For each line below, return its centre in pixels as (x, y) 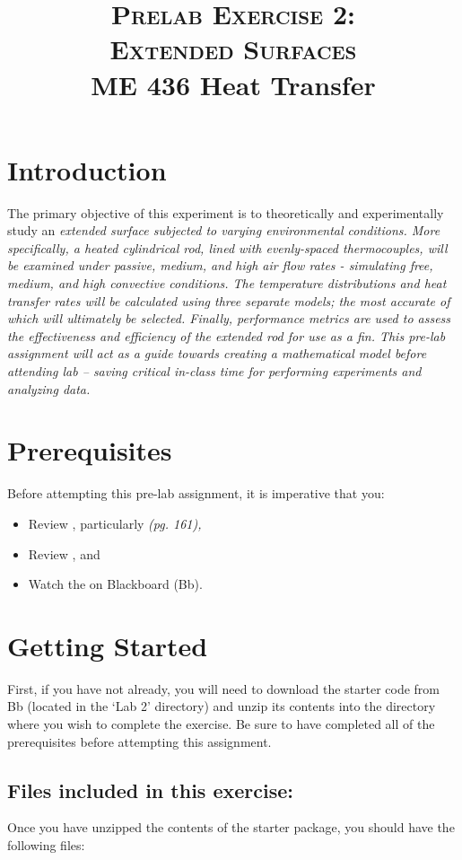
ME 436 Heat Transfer (233, 84)
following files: (46, 845)
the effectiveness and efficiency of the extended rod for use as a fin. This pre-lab (227, 335)
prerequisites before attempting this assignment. (139, 741)
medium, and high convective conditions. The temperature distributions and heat (227, 283)
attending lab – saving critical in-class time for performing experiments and (214, 371)
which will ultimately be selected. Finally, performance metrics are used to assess (229, 318)
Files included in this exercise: (150, 790)
